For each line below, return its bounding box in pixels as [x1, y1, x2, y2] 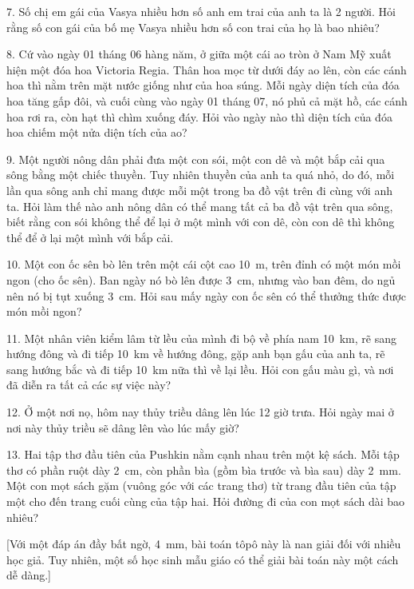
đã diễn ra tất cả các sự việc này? [6, 376, 172, 393]
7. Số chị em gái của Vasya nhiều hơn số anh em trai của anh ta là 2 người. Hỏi [6, 3, 396, 19]
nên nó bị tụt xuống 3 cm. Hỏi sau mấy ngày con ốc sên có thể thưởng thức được [6, 287, 407, 304]
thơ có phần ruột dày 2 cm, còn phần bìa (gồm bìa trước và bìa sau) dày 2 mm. [6, 461, 401, 478]
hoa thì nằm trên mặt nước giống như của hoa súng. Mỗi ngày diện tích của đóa [6, 77, 400, 94]
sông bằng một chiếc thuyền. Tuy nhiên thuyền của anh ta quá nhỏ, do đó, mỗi [6, 166, 395, 183]
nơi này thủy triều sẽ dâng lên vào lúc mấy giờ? [6, 419, 239, 436]
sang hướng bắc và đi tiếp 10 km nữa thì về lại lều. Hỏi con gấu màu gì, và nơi [6, 360, 394, 377]
